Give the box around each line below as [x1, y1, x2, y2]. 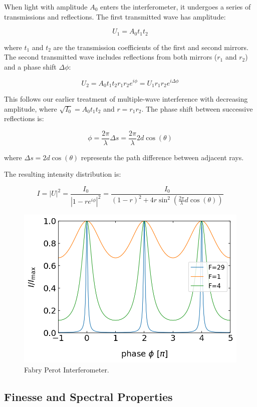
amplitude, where [4, 103, 57, 114]
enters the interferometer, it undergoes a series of [100, 2, 251, 12]
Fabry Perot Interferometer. [24, 364, 109, 374]
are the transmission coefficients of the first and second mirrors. [53, 42, 248, 52]
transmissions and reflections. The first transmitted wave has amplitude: [4, 11, 226, 22]
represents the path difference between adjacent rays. [81, 152, 244, 162]
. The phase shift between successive [141, 103, 253, 114]
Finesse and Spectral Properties [4, 388, 173, 404]
